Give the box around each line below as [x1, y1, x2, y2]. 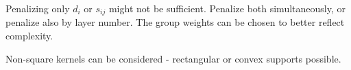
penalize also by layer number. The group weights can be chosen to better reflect [5, 15, 345, 29]
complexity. [5, 29, 53, 43]
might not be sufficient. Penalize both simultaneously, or [108, 1, 346, 15]
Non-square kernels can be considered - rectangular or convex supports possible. [5, 51, 341, 65]
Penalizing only [5, 1, 70, 15]
